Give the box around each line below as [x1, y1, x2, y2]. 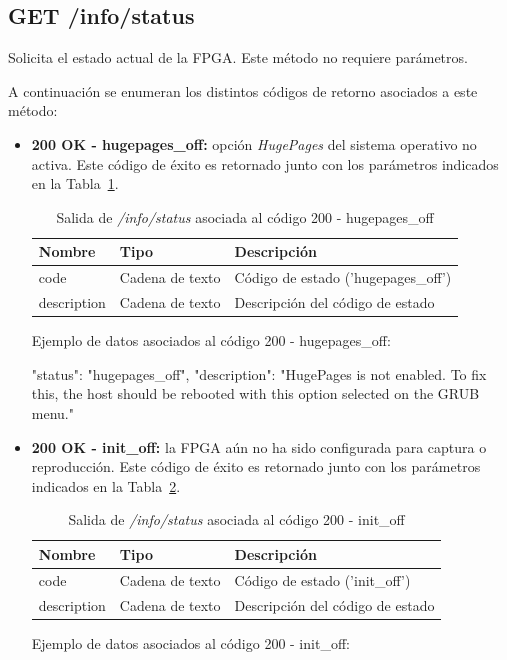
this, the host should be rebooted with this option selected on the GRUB [31, 383, 480, 404]
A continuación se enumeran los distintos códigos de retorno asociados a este [8, 80, 478, 101]
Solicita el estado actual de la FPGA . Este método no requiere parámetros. [8, 47, 468, 68]
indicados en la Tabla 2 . [31, 475, 181, 496]
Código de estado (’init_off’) [234, 569, 411, 590]
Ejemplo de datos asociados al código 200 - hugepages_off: [31, 330, 391, 351]
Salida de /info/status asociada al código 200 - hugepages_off [56, 206, 434, 227]
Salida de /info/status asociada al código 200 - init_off [68, 509, 405, 530]
